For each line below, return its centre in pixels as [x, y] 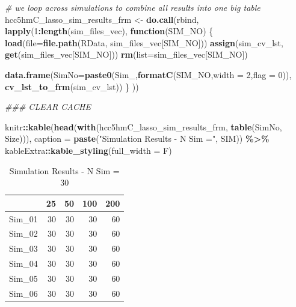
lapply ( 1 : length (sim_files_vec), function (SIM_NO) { [109, 31]
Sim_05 [23, 278]
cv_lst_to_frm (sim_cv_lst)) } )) [72, 86]
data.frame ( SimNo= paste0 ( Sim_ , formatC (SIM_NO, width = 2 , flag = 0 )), [148, 74]
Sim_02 [23, 233]
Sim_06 [23, 293]
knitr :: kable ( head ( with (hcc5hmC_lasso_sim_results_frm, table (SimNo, [143, 126]
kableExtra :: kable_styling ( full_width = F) [88, 150]
